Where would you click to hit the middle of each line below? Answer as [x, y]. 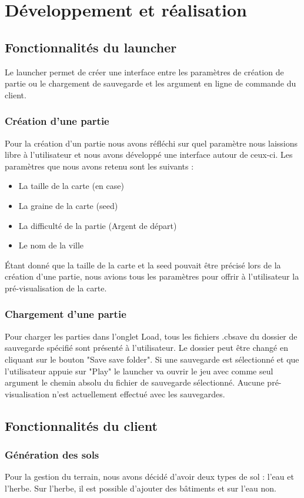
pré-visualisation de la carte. [56, 288]
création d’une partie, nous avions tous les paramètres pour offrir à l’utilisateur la [152, 276]
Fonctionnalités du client [81, 425]
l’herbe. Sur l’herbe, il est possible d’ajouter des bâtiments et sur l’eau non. [141, 488]
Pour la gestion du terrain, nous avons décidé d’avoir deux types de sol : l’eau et [149, 477]
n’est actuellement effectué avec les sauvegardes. [138, 394]
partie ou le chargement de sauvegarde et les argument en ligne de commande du [151, 83]
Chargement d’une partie [66, 314]
